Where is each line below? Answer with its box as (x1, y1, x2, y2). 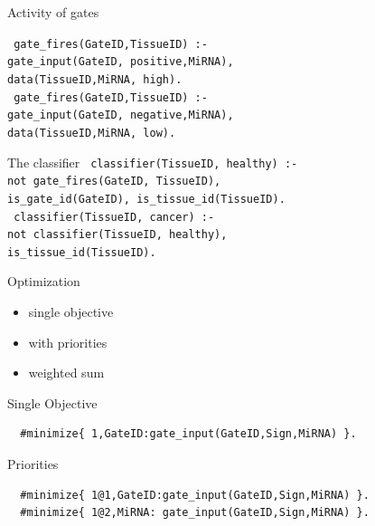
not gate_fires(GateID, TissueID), (7, 175, 221, 188)
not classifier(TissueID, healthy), (7, 228, 228, 242)
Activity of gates (7, 3, 99, 21)
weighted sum (28, 363, 105, 382)
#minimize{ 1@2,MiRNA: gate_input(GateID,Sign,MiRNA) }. (20, 506, 370, 520)
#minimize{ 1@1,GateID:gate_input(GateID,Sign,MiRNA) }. (20, 488, 370, 502)
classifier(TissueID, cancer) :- (14, 210, 215, 224)
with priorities (28, 332, 108, 351)
